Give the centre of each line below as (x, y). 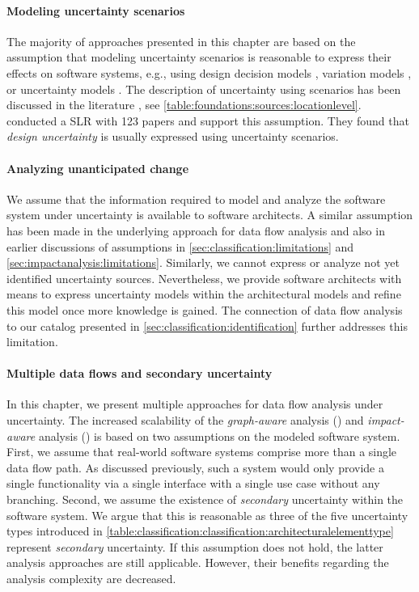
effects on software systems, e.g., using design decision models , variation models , (209, 72)
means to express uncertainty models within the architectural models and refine (204, 294)
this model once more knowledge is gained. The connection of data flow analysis (205, 309)
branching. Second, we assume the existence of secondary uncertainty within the (205, 499)
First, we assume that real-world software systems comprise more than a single (202, 452)
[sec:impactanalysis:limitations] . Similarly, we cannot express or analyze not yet (203, 262)
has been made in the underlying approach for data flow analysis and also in (196, 230)
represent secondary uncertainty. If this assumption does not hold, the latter (195, 546)
